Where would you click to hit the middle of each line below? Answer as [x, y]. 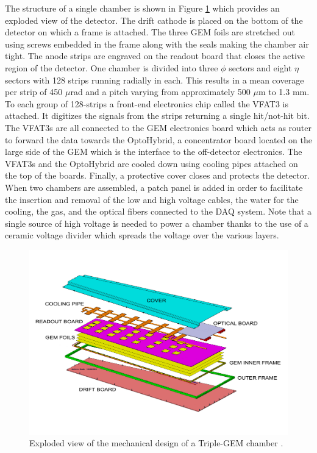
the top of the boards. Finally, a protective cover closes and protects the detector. [158, 175]
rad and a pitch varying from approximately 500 [160, 92]
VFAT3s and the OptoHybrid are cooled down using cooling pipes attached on [151, 163]
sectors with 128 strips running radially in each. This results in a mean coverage [155, 80]
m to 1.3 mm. [284, 92]
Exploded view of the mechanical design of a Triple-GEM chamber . [156, 443]
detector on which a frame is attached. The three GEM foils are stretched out [150, 32]
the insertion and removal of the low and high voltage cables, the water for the [152, 199]
